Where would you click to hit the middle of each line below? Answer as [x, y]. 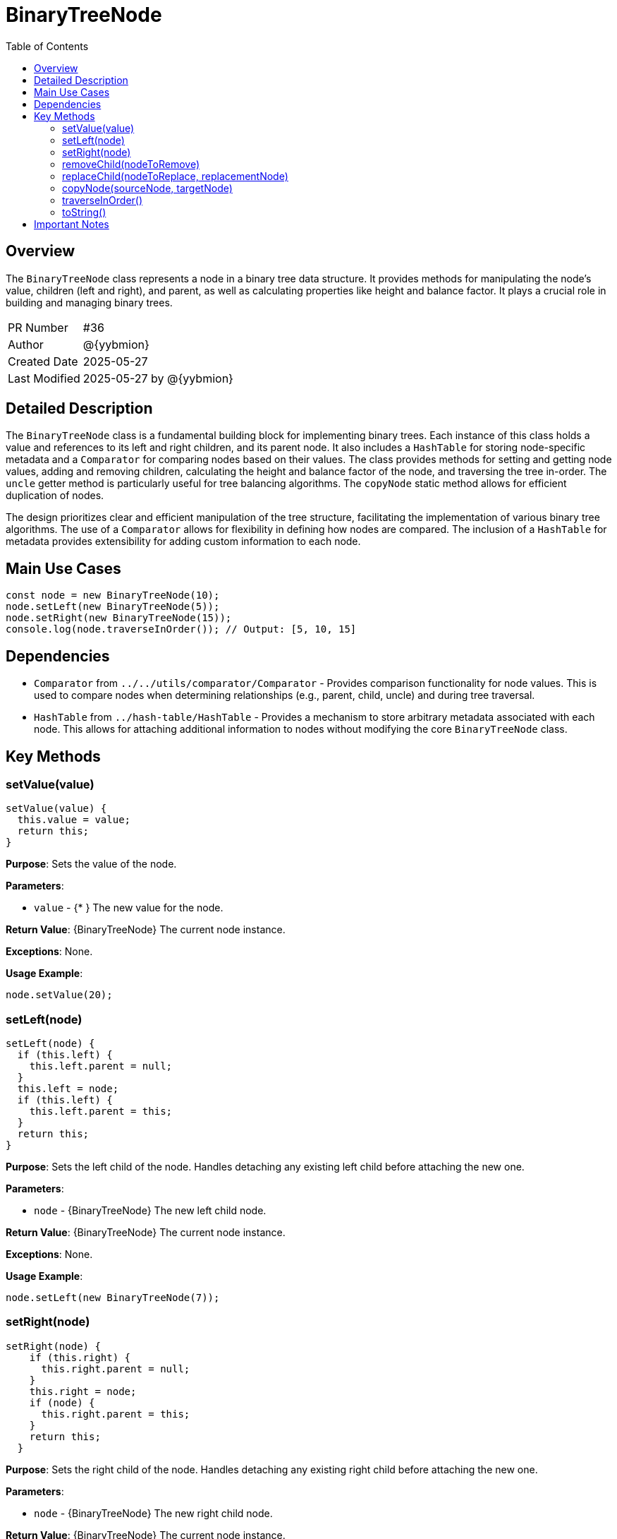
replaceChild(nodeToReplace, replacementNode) [175, 176]
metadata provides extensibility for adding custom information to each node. [183, 541]
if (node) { [62, 1402]
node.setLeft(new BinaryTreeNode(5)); [113, 607]
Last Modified [44, 378]
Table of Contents [47, 46]
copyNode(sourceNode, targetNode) [147, 188]
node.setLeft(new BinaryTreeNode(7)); [113, 1298]
